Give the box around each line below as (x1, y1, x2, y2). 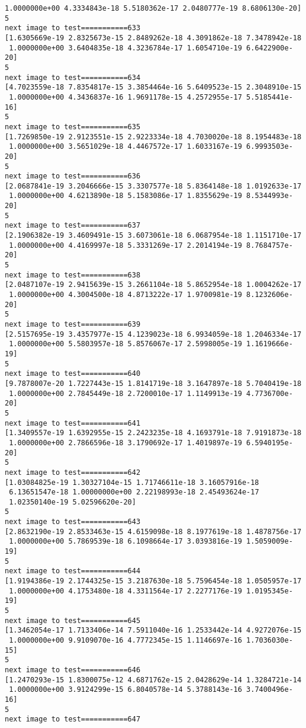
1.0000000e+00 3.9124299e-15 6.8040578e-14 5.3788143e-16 (9, 685, 242, 694)
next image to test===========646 (5, 665, 141, 674)
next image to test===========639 (5, 320, 141, 328)
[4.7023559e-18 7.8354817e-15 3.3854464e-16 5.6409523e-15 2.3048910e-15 (5, 83, 302, 92)
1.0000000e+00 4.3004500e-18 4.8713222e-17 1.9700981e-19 (9, 290, 242, 299)
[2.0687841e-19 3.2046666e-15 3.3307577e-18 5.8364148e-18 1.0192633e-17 (5, 181, 302, 190)
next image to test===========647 (5, 715, 141, 724)
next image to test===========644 (5, 567, 141, 576)
